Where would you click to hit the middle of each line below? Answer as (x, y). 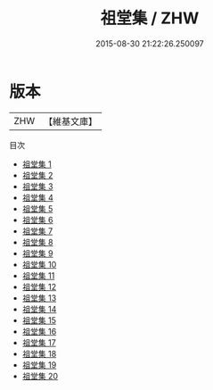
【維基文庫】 (70, 121)
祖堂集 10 (39, 264)
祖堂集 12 (39, 286)
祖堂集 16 (39, 331)
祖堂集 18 (39, 353)
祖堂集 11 (38, 275)
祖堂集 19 (39, 365)
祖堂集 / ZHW (150, 18)
